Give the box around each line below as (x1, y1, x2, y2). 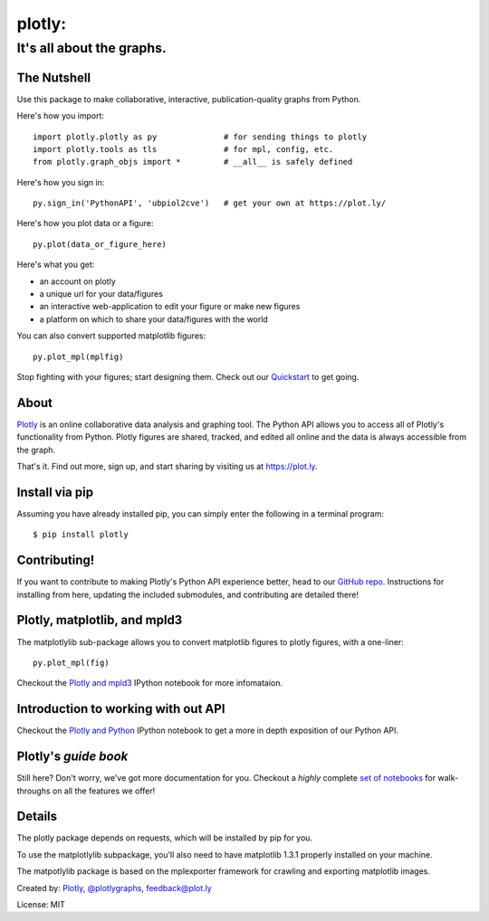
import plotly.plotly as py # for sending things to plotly (33, 131, 368, 142)
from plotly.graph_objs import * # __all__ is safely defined (33, 157, 353, 167)
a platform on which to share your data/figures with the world (39, 313, 269, 325)
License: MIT (16, 899, 65, 909)
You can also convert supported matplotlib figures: (16, 330, 206, 341)
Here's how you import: (16, 110, 104, 121)
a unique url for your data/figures (39, 289, 163, 299)
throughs (16, 785, 51, 796)
